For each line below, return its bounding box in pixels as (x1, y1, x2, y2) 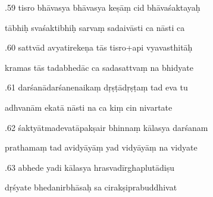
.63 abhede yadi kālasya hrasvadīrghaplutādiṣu (5, 161, 175, 173)
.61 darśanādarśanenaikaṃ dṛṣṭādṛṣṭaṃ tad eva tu (5, 81, 188, 93)
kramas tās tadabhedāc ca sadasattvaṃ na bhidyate (5, 61, 193, 73)
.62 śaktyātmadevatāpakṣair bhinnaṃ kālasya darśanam (5, 121, 208, 133)
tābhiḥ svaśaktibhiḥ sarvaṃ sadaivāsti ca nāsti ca (5, 21, 185, 33)
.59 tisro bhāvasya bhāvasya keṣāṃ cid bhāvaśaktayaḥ (5, 1, 201, 13)
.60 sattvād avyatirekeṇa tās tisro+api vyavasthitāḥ (5, 41, 193, 54)
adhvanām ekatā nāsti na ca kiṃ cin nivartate (5, 101, 173, 113)
